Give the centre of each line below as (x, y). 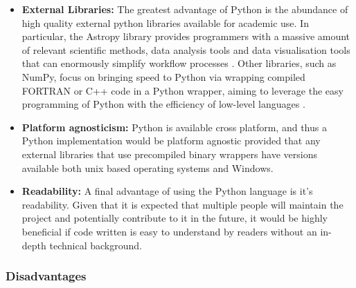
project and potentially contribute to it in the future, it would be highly (175, 218)
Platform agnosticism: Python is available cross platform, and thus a (174, 127)
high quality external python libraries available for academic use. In (165, 22)
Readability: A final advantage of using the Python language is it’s (167, 191)
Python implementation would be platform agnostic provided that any (171, 141)
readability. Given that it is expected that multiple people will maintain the (183, 204)
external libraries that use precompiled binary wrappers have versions (169, 154)
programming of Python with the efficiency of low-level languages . (163, 104)
